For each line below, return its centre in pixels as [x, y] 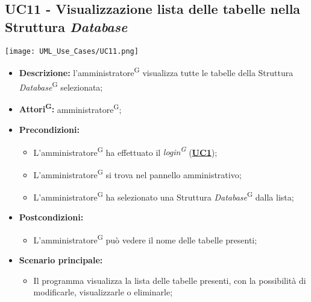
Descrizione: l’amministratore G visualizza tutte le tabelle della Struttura [156, 72]
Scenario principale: [61, 260]
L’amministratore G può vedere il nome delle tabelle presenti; [145, 239]
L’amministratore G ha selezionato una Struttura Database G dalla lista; [164, 196]
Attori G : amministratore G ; [70, 108]
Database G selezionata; [61, 86]
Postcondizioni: [51, 217]
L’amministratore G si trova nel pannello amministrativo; [137, 173]
